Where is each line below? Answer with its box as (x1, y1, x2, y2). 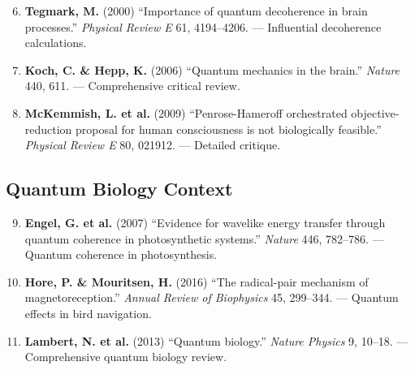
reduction (24, 120, 72, 137)
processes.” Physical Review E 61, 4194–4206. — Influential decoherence (24, 18, 382, 35)
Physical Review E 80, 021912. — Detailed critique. (24, 136, 281, 153)
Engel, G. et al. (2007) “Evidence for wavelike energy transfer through (24, 213, 386, 230)
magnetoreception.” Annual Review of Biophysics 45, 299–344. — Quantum (24, 289, 399, 306)
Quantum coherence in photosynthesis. (24, 246, 218, 263)
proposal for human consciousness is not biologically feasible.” (76, 120, 382, 137)
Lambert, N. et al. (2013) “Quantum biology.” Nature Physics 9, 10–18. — (24, 332, 409, 349)
